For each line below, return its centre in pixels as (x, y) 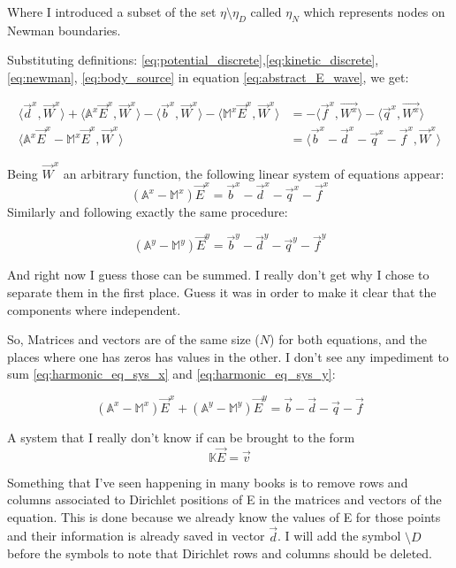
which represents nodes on (374, 12)
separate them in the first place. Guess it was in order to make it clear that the (222, 292)
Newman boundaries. (64, 30)
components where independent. (94, 309)
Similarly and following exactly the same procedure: (148, 212)
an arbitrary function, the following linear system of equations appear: (254, 173)
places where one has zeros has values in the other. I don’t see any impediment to (228, 356)
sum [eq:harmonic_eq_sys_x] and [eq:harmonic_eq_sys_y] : (171, 374)
